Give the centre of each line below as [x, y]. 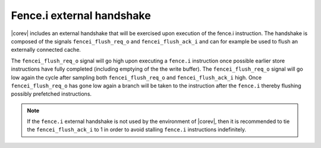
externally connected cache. [46, 50]
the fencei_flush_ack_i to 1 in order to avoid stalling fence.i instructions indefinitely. [137, 130]
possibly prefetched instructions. [51, 94]
